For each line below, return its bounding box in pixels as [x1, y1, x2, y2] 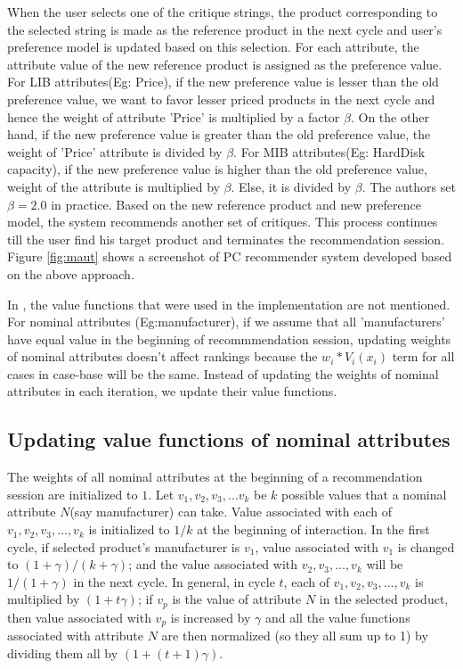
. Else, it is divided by [231, 177, 352, 195]
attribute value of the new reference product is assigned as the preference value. [7, 54, 443, 73]
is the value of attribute [172, 590, 302, 608]
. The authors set [361, 177, 456, 195]
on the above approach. [7, 264, 134, 283]
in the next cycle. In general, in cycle [73, 572, 275, 591]
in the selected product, [319, 590, 449, 608]
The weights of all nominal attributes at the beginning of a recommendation [7, 467, 423, 486]
